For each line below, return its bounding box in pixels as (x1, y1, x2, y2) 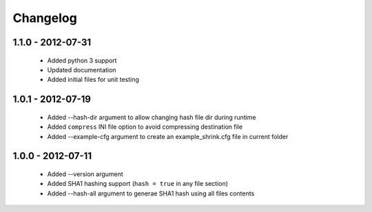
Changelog (12, 10, 77, 25)
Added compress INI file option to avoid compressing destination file (47, 123, 243, 131)
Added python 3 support (47, 56, 117, 65)
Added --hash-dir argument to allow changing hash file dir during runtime (47, 113, 256, 121)
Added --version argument (47, 169, 123, 178)
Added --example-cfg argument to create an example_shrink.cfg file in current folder (47, 132, 289, 140)
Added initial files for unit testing (47, 76, 139, 84)
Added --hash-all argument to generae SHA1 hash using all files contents (47, 189, 255, 198)
